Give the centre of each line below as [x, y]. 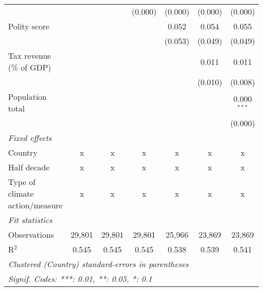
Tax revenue [30, 56]
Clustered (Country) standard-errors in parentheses [98, 264]
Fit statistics [30, 220]
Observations [31, 234]
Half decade [29, 167]
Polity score [29, 26]
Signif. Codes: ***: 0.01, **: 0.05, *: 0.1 [80, 279]
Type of [22, 182]
